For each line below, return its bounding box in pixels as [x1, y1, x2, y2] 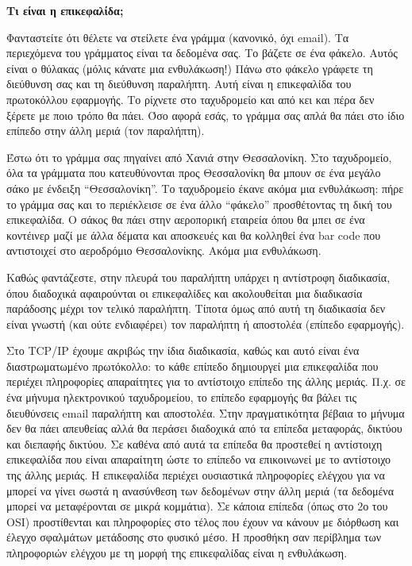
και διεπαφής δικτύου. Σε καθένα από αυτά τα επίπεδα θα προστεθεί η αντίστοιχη [6, 435, 383, 452]
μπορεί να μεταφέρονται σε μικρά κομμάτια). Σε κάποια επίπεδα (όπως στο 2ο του [6, 498, 388, 514]
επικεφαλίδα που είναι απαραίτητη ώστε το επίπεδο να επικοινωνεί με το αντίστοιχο [6, 451, 391, 468]
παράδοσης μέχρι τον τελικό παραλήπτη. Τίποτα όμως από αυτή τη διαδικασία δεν [6, 300, 386, 317]
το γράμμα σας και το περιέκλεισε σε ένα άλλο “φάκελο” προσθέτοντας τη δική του [6, 195, 392, 212]
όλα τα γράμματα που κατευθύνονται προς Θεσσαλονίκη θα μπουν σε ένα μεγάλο [6, 164, 381, 181]
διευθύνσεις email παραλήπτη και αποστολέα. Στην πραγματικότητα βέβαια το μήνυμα [6, 404, 405, 421]
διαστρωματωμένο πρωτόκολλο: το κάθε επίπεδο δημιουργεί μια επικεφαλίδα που [6, 357, 379, 374]
